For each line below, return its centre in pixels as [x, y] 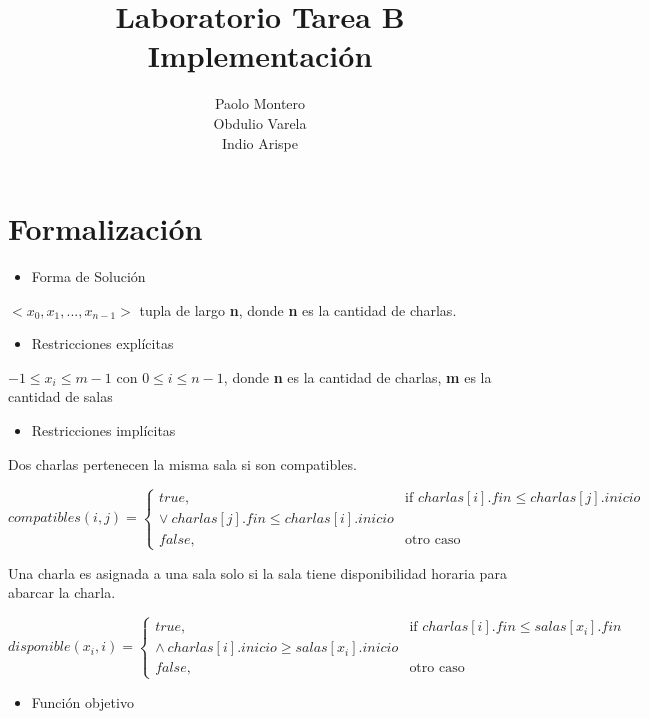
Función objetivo [82, 701]
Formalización [105, 228]
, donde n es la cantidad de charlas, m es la [357, 376]
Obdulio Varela [260, 122]
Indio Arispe [260, 142]
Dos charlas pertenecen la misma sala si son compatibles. [182, 463]
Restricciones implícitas [103, 430]
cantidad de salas [60, 396]
